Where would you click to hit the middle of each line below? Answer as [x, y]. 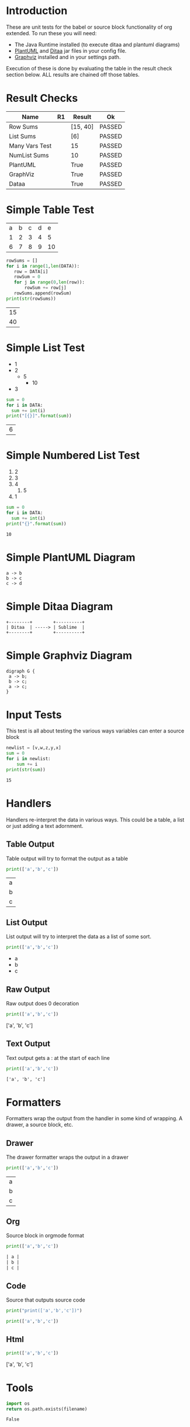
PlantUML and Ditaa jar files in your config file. [70, 50]
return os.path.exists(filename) [47, 1409]
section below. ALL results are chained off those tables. [73, 74]
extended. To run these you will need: [51, 33]
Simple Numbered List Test [73, 456]
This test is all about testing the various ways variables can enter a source [95, 731]
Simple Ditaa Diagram [59, 606]
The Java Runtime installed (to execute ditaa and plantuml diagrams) [97, 45]
